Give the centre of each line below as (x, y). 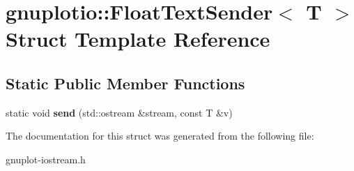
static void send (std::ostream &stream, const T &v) (119, 112)
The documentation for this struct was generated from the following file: (160, 136)
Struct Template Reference (138, 39)
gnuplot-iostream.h (46, 159)
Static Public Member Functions (125, 83)
